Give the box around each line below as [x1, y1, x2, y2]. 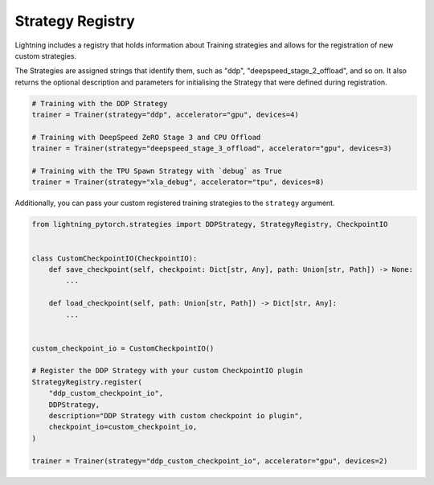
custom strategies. [14, 51, 76, 60]
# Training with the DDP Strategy [31, 99, 168, 108]
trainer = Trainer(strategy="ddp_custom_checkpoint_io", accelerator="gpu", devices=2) [31, 456, 388, 466]
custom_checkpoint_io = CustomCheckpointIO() [31, 343, 215, 353]
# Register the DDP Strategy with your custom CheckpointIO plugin [31, 366, 304, 376]
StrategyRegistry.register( [31, 377, 142, 386]
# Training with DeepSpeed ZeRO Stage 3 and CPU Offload [31, 133, 261, 142]
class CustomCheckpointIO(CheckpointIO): [31, 253, 198, 263]
